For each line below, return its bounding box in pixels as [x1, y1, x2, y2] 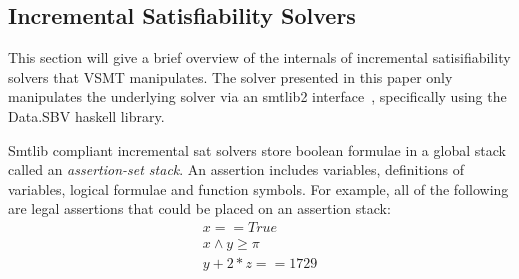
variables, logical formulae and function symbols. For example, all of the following [8, 178, 509, 199]
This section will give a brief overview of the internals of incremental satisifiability [8, 47, 511, 68]
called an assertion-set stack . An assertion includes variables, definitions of [8, 159, 465, 180]
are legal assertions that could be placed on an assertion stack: [8, 198, 391, 219]
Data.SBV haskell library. [8, 105, 165, 126]
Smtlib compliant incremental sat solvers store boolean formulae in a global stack [8, 139, 506, 160]
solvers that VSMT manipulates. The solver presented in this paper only [8, 66, 453, 87]
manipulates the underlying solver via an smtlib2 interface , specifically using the [8, 86, 507, 107]
